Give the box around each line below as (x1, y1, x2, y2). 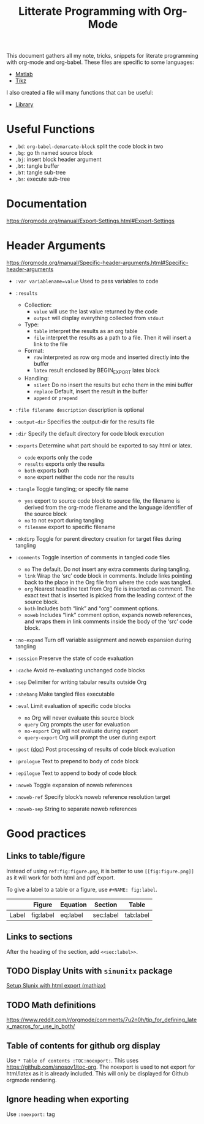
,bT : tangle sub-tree (15, 169, 66, 176)
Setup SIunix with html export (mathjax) (6, 982, 106, 989)
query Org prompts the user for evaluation (24, 720, 130, 728)
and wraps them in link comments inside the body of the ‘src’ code (24, 618, 193, 625)
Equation (60, 900, 87, 909)
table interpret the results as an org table (33, 328, 138, 334)
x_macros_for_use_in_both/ (6, 1023, 75, 1030)
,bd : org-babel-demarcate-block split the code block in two (15, 143, 164, 150)
